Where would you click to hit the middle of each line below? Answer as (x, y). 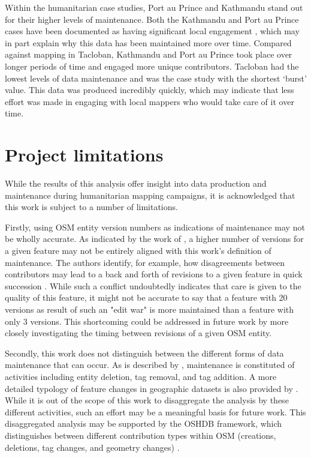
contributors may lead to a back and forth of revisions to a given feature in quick (154, 274)
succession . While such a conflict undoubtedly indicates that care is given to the (153, 285)
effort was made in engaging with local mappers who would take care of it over (150, 101)
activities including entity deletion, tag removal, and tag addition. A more (141, 376)
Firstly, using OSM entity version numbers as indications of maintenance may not (155, 227)
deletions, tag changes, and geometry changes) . (92, 447)
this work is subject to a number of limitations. (91, 207)
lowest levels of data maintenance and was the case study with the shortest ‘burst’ (156, 78)
